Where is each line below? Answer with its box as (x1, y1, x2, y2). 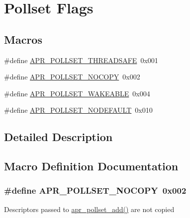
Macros (4, 31, 42, 47)
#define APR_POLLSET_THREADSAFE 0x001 (4, 55, 158, 65)
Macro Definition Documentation (4, 158, 179, 174)
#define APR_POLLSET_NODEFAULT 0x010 (4, 105, 153, 115)
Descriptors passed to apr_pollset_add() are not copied (4, 204, 175, 214)
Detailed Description (4, 129, 113, 145)
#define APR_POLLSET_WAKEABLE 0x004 (4, 88, 150, 98)
